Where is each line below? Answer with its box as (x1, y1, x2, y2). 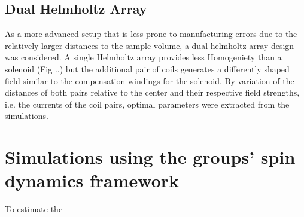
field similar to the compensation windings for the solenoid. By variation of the (5, 74, 294, 87)
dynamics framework (5, 168, 180, 192)
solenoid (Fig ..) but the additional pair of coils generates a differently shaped (5, 62, 290, 75)
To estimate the (5, 203, 63, 215)
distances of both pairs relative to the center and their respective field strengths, (5, 86, 300, 99)
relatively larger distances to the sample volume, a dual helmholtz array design (5, 39, 294, 51)
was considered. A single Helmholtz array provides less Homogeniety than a (5, 51, 282, 63)
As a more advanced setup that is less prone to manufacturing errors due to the (5, 27, 297, 40)
